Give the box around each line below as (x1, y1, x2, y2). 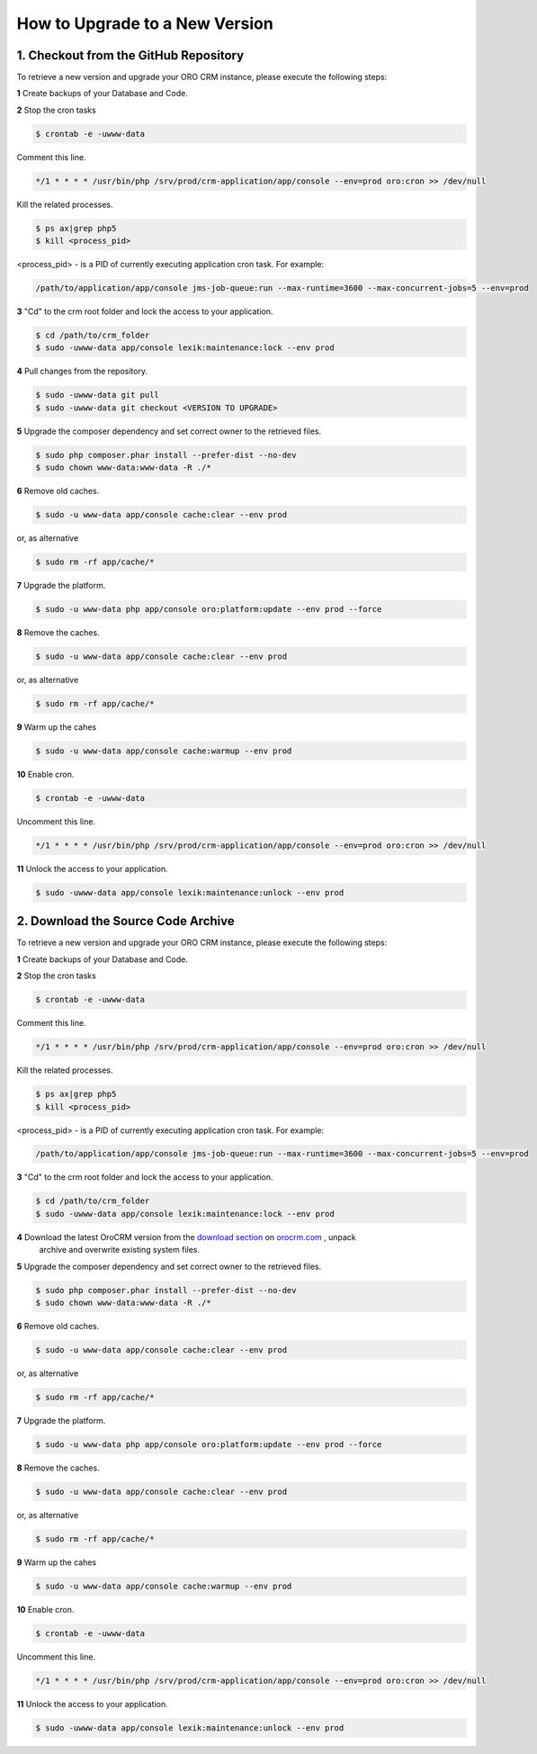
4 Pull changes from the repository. (16, 365, 148, 377)
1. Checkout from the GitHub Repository (16, 48, 245, 63)
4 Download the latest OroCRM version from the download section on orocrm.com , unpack (16, 1231, 357, 1242)
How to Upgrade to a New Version (16, 13, 273, 33)
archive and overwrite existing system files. (39, 1245, 201, 1255)
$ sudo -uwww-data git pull (35, 390, 159, 400)
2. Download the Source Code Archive (16, 913, 236, 929)
